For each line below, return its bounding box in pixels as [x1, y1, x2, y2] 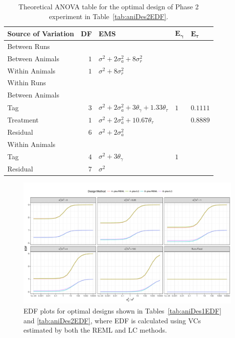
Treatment [7, 114, 39, 124]
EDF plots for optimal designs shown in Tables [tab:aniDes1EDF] [23, 305, 222, 315]
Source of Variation [7, 28, 74, 38]
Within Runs [7, 77, 46, 88]
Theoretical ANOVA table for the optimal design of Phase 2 [18, 1, 199, 11]
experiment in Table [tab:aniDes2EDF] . [49, 11, 168, 21]
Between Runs [7, 41, 50, 51]
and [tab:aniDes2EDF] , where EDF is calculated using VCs [23, 315, 201, 325]
